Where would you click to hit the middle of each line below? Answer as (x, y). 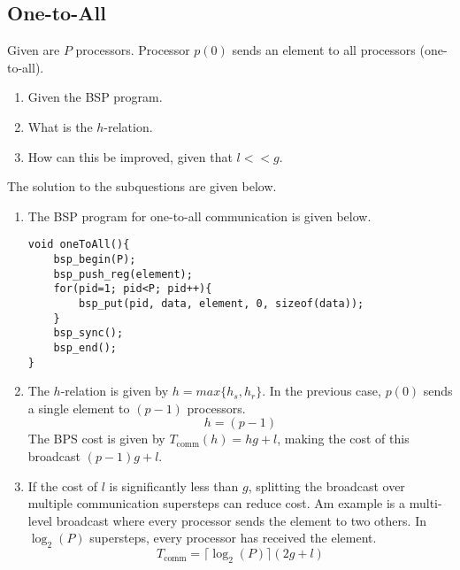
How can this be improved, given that (130, 156)
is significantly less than (174, 485)
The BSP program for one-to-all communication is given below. (199, 216)
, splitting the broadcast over (326, 485)
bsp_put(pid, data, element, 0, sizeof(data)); (222, 303)
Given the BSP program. (95, 97)
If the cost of (63, 485)
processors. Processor (133, 50)
